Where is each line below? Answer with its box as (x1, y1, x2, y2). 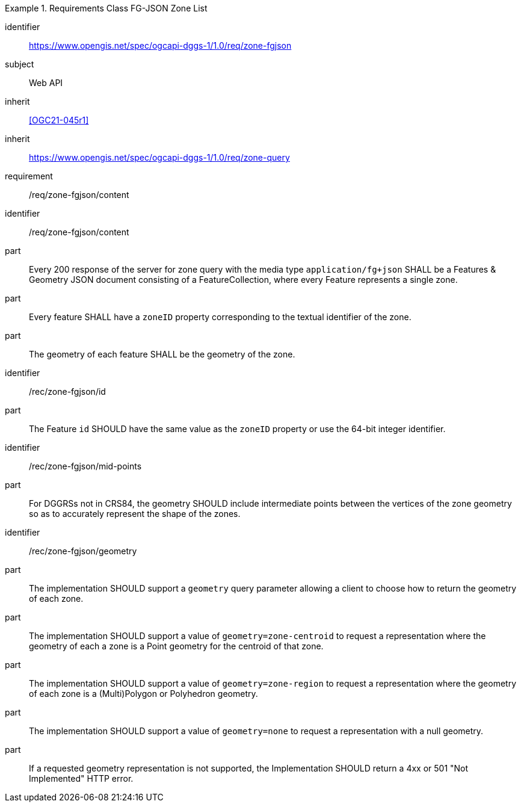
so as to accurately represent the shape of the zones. (29, 509, 241, 519)
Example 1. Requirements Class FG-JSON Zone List (5, 3, 208, 13)
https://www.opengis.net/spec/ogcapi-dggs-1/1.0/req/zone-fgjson (29, 40, 292, 51)
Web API (29, 78, 63, 88)
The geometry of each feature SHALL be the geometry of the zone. (29, 349, 295, 359)
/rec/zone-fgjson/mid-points (29, 461, 142, 471)
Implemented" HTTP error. (29, 773, 134, 784)
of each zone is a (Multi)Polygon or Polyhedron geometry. (29, 688, 258, 699)
